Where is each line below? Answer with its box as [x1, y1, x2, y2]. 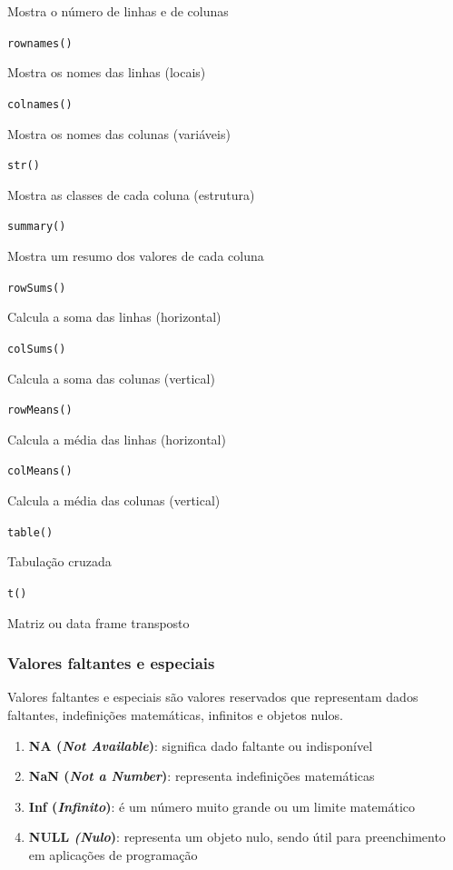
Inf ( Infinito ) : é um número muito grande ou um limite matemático [28, 796, 416, 815]
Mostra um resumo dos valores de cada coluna [7, 246, 264, 265]
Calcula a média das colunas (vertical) [7, 491, 221, 509]
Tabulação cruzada [7, 552, 112, 571]
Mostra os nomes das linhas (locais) [7, 63, 206, 82]
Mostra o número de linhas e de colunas [7, 2, 229, 20]
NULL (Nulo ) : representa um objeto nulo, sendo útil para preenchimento [28, 827, 446, 846]
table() [7, 525, 54, 539]
